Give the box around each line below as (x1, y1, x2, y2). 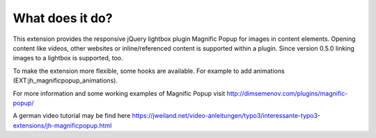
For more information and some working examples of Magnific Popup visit (13, 89, 226, 97)
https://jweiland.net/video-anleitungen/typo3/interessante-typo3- (132, 112, 321, 120)
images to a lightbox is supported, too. (13, 54, 123, 62)
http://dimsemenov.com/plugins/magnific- (226, 89, 348, 97)
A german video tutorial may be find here (13, 112, 131, 120)
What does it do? (13, 10, 113, 26)
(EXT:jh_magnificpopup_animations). (13, 76, 118, 85)
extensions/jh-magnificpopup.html (13, 121, 112, 130)
